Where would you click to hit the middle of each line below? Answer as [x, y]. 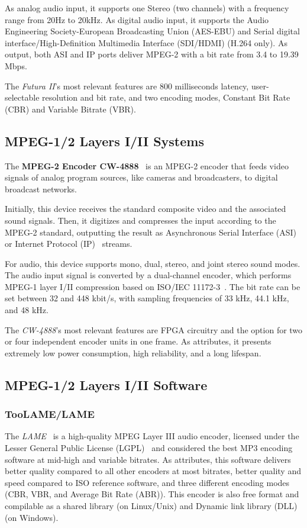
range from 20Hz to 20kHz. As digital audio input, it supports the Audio [137, 19]
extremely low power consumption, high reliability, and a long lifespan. [133, 352]
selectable [22, 97]
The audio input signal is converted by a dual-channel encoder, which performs [148, 275]
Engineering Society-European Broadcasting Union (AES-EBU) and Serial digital [152, 31]
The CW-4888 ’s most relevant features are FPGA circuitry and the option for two [154, 329]
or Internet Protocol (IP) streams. [69, 244]
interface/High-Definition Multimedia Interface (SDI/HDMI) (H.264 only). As [146, 42]
